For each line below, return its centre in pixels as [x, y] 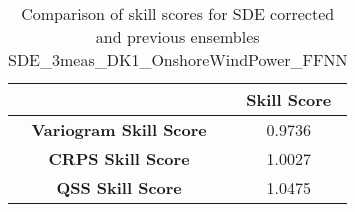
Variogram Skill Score [119, 129]
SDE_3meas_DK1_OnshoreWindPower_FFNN [178, 59]
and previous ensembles [177, 36]
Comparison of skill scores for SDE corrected [178, 13]
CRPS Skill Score [119, 158]
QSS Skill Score [119, 187]
